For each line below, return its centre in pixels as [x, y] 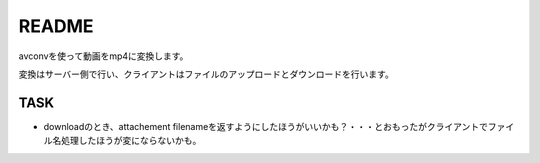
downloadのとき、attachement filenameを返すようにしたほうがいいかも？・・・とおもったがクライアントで [266, 126]
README [56, 26]
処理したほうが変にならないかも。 [131, 141]
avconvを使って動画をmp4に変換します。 [103, 56]
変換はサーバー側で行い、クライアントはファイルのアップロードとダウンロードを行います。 [206, 74]
